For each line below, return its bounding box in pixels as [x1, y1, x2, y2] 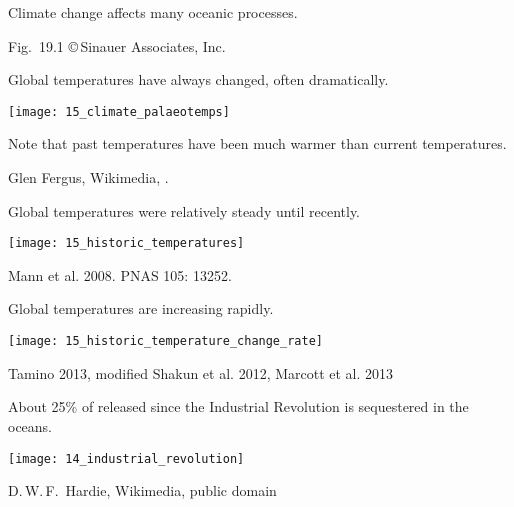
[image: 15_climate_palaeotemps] [8, 104, 230, 119]
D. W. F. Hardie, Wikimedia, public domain [8, 480, 277, 501]
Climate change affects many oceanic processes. [8, 2, 298, 22]
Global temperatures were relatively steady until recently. [8, 200, 361, 221]
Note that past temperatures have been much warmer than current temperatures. [8, 133, 507, 154]
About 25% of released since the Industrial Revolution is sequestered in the [8, 396, 469, 417]
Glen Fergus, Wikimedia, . [8, 167, 169, 188]
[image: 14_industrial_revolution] [8, 451, 245, 466]
